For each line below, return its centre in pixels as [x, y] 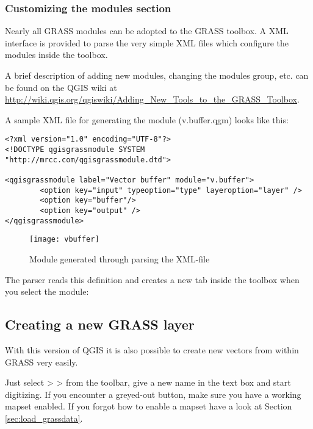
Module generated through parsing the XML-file [120, 258]
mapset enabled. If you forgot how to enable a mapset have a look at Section [149, 406]
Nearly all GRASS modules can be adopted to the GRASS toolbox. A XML [147, 31]
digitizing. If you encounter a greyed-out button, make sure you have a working [153, 394]
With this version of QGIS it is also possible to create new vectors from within [152, 349]
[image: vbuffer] [64, 240]
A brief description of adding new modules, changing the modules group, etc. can [157, 75]
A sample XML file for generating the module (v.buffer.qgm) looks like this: [147, 119]
